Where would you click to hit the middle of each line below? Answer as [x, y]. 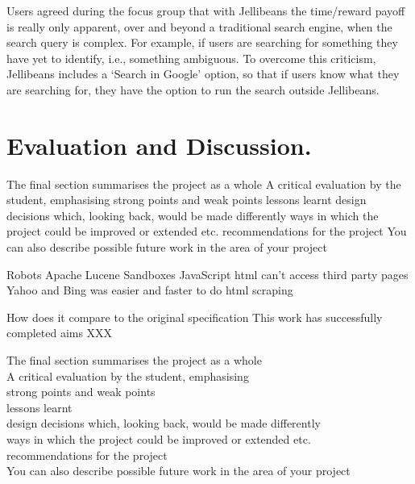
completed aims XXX [60, 333]
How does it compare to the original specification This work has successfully [195, 317]
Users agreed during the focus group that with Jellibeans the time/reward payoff [206, 10]
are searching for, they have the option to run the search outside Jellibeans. [193, 89]
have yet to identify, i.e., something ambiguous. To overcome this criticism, [191, 58]
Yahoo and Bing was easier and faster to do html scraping [150, 290]
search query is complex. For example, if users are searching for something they [202, 42]
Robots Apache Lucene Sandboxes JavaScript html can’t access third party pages [207, 274]
